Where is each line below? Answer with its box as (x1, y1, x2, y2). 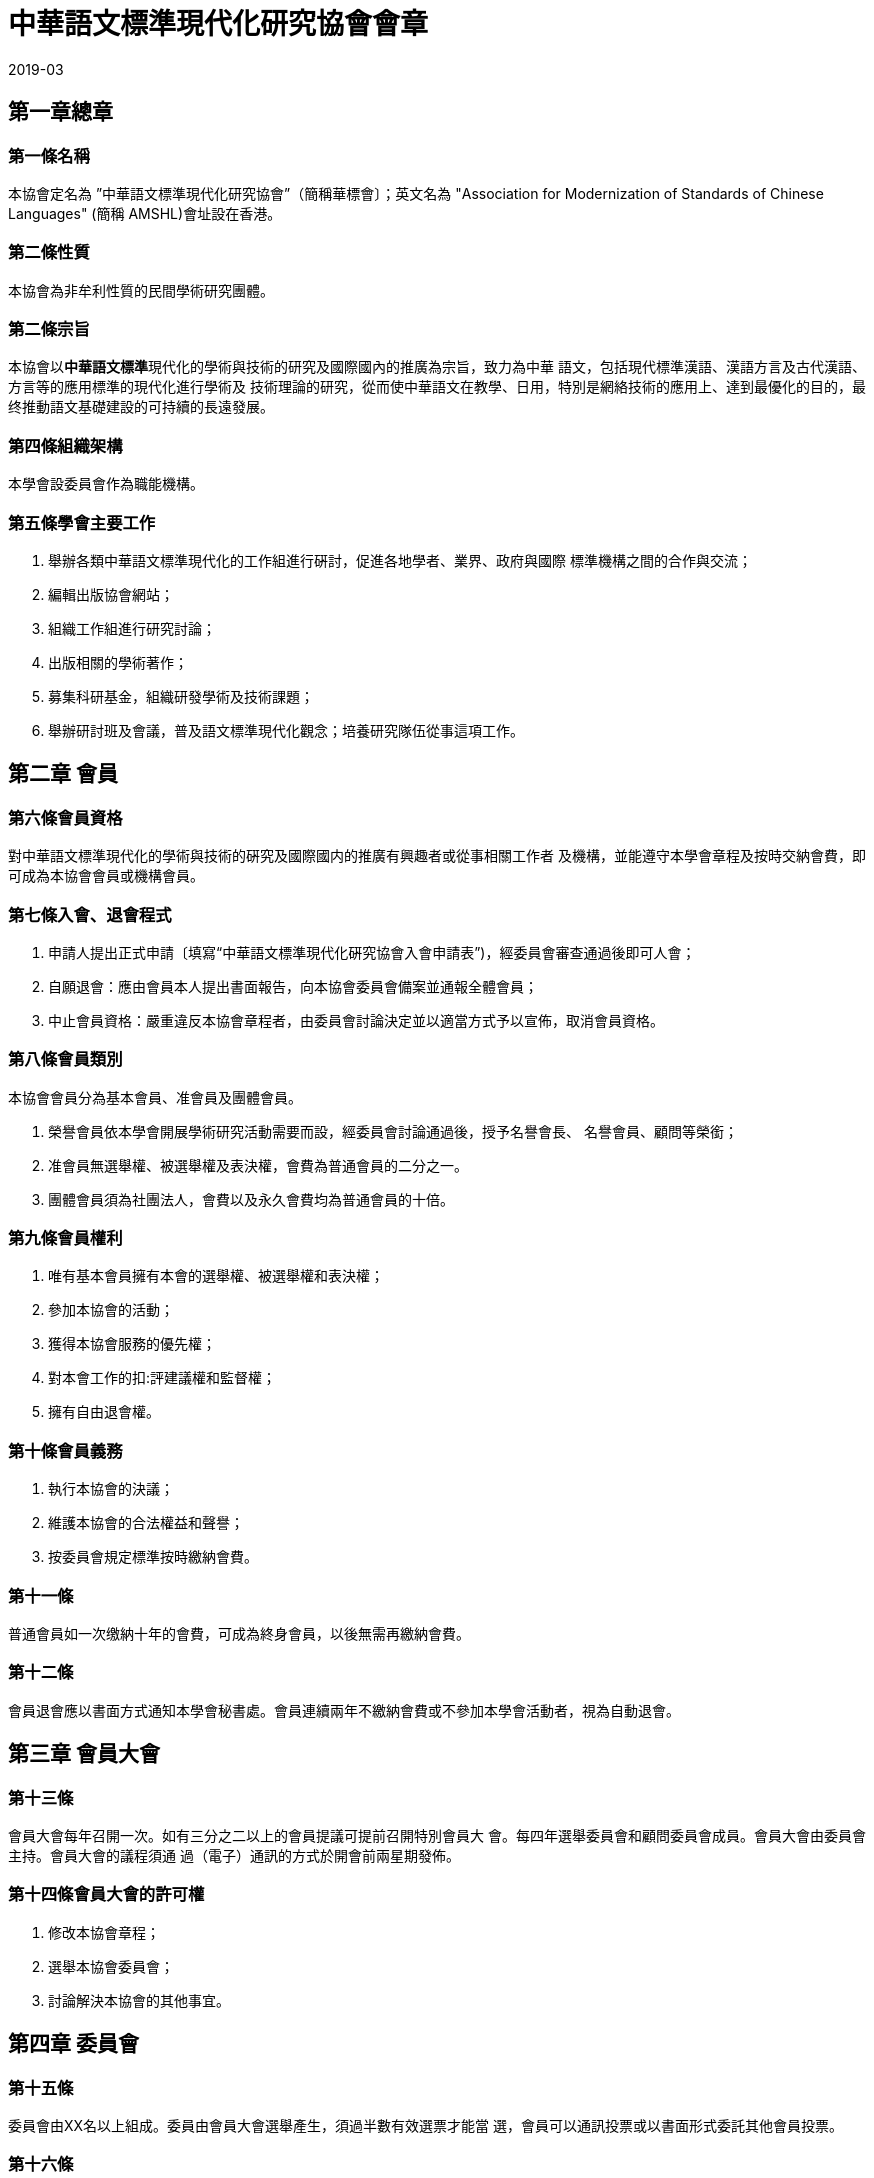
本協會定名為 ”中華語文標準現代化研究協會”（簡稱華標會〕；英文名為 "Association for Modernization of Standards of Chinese (8, 184, 824, 202)
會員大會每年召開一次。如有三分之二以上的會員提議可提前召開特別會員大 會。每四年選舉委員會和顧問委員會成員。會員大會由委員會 (8, 1826, 866, 1844)
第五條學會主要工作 (8, 512, 156, 533)
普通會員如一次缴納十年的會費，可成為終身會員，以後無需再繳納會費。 (8, 1624, 470, 1642)
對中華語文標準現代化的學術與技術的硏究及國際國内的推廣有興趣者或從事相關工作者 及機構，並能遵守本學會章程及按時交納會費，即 (8, 847, 866, 865)
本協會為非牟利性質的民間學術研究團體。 (8, 281, 274, 299)
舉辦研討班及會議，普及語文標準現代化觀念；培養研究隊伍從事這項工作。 (48, 721, 524, 739)
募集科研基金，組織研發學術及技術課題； (48, 687, 314, 705)
